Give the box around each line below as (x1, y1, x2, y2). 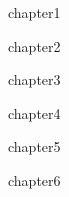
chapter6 (8, 169, 61, 190)
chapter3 (8, 69, 61, 90)
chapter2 (8, 35, 61, 56)
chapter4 (8, 102, 61, 123)
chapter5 (8, 136, 61, 157)
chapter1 (8, 2, 61, 22)
